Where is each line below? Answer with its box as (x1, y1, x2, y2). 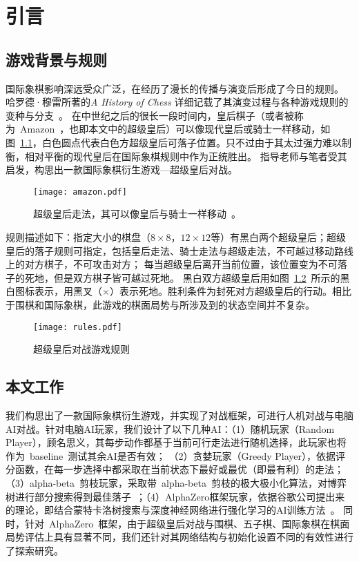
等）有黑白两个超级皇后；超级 (211, 229, 347, 244)
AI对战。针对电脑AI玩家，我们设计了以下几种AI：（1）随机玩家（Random (6, 421, 335, 436)
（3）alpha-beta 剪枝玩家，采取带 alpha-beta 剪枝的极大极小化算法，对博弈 (6, 475, 347, 490)
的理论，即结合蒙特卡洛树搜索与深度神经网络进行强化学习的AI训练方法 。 (6, 503, 340, 517)
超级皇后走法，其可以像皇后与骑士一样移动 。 (33, 206, 241, 221)
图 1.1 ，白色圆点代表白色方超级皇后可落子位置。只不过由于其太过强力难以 (6, 135, 342, 149)
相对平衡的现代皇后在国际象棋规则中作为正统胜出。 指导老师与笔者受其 (24, 148, 347, 163)
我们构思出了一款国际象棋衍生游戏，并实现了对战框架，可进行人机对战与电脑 (6, 408, 353, 422)
